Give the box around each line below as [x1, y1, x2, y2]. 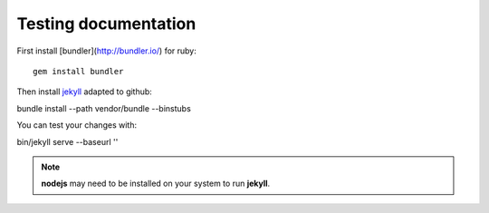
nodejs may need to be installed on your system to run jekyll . [41, 178, 271, 189]
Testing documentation [16, 14, 197, 34]
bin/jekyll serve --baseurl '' [16, 136, 119, 147]
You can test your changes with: [16, 120, 138, 131]
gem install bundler [33, 66, 124, 76]
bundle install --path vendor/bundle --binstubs [16, 102, 192, 113]
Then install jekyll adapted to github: [16, 86, 153, 97]
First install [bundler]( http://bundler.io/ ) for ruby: [16, 45, 197, 56]
